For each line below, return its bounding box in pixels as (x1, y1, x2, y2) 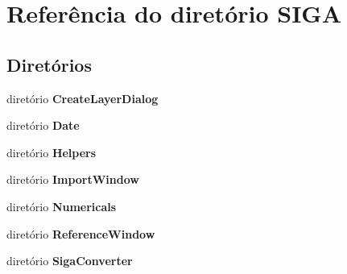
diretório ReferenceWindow (6, 225, 155, 242)
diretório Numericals (6, 197, 117, 214)
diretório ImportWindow (6, 171, 139, 188)
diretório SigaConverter (6, 252, 133, 269)
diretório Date (6, 117, 80, 134)
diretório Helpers (6, 143, 97, 160)
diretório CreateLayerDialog (6, 89, 159, 106)
